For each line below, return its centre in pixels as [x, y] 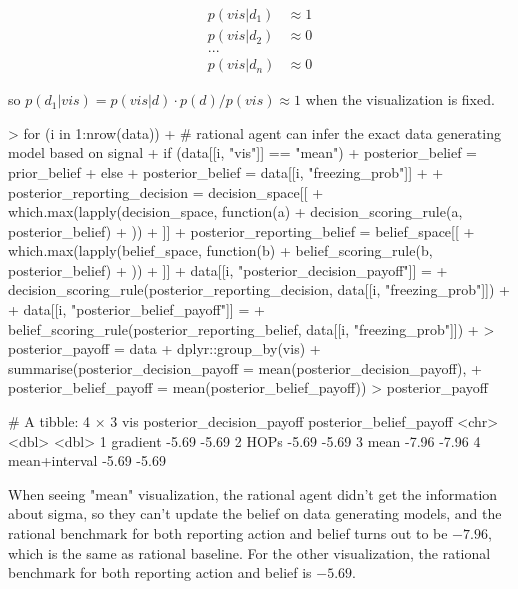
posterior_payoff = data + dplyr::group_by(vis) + [164, 348]
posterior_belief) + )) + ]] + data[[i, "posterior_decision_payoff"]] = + [228, 269]
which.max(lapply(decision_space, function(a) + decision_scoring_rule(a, [235, 211]
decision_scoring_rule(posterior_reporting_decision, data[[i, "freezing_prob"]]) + [259, 289]
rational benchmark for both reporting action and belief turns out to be [228, 533]
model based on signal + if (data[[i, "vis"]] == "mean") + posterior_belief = [242, 152]
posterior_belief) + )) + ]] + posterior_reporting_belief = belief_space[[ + [241, 230]
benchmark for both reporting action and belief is [160, 572]
